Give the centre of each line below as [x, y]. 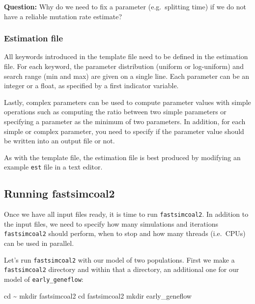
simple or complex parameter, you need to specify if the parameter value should [124, 131]
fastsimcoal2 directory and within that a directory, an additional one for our [122, 269]
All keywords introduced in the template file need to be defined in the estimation [126, 56]
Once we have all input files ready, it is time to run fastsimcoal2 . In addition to [126, 214]
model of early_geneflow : [44, 279]
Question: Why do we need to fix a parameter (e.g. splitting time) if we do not [125, 6]
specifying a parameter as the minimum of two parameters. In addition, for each [125, 121]
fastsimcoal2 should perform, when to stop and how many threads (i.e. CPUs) [125, 233]
